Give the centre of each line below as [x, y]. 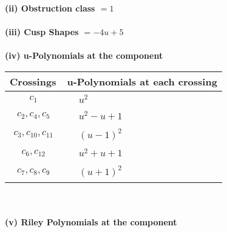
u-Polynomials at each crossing [142, 81]
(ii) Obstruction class [50, 8]
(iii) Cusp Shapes [42, 32]
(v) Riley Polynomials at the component [91, 221]
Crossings [33, 81]
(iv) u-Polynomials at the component [84, 55]
